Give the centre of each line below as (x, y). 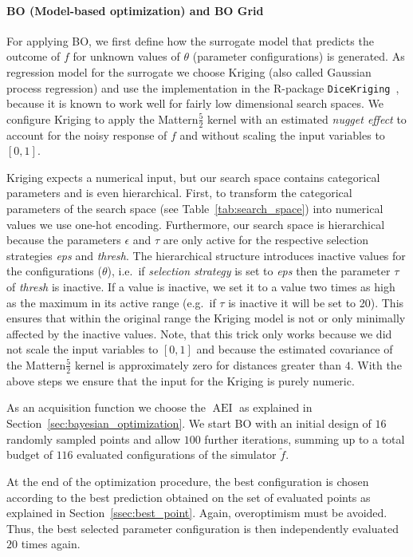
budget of (29, 454)
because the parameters (64, 240)
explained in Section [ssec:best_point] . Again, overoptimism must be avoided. (197, 513)
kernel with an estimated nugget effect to (307, 119)
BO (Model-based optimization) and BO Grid (135, 10)
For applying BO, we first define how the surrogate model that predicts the (190, 40)
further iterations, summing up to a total (305, 438)
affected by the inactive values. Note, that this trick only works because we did (199, 333)
